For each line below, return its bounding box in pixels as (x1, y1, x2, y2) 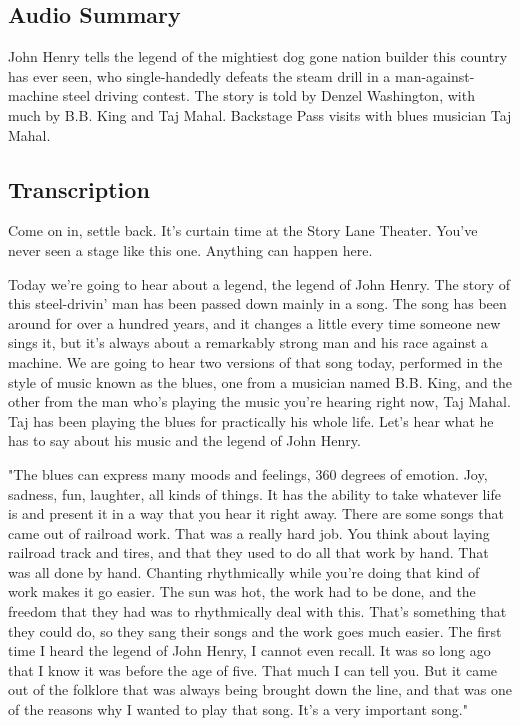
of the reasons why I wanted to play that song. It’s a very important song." (8, 699, 468, 720)
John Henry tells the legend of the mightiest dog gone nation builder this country (8, 46, 508, 67)
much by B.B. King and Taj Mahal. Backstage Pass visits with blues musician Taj (8, 104, 512, 125)
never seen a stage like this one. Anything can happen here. (8, 239, 373, 260)
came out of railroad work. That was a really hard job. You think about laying (8, 522, 490, 543)
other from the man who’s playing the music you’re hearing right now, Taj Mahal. (8, 391, 511, 412)
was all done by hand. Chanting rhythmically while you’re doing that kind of (8, 561, 480, 582)
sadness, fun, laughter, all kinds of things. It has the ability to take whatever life (8, 483, 501, 504)
